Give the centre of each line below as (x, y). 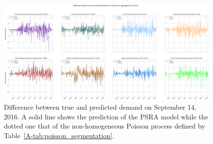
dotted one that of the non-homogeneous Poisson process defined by (105, 126)
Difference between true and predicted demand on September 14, (100, 107)
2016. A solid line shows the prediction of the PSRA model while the (106, 116)
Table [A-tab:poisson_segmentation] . (59, 135)
